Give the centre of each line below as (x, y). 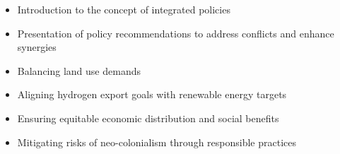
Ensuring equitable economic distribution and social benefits (148, 118)
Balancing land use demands (79, 70)
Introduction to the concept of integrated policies (124, 9)
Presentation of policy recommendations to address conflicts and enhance (176, 33)
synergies (37, 47)
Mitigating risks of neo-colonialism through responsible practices (157, 142)
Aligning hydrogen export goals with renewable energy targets (152, 94)
